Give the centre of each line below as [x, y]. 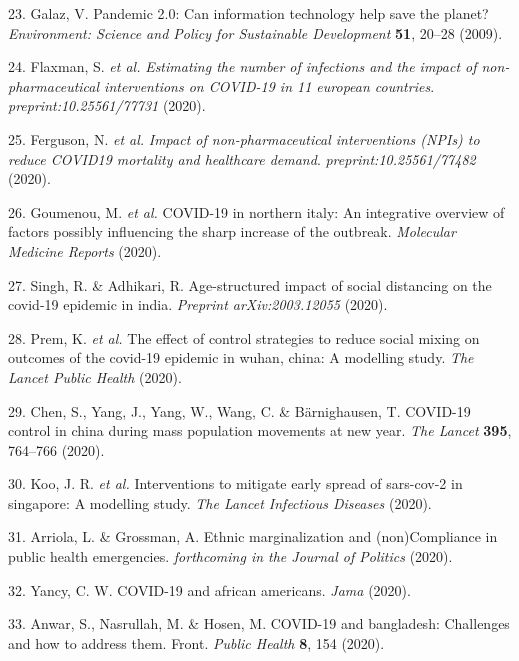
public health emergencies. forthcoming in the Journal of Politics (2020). [230, 556]
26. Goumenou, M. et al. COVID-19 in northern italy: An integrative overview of [256, 211]
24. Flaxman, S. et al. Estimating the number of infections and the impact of [242, 66]
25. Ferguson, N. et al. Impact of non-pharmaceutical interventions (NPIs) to [244, 138]
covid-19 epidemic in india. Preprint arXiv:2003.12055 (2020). [198, 304]
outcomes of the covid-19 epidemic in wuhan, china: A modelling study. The [241, 357]
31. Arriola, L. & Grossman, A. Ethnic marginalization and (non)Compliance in [253, 536]
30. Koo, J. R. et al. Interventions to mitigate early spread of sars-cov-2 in [235, 483]
